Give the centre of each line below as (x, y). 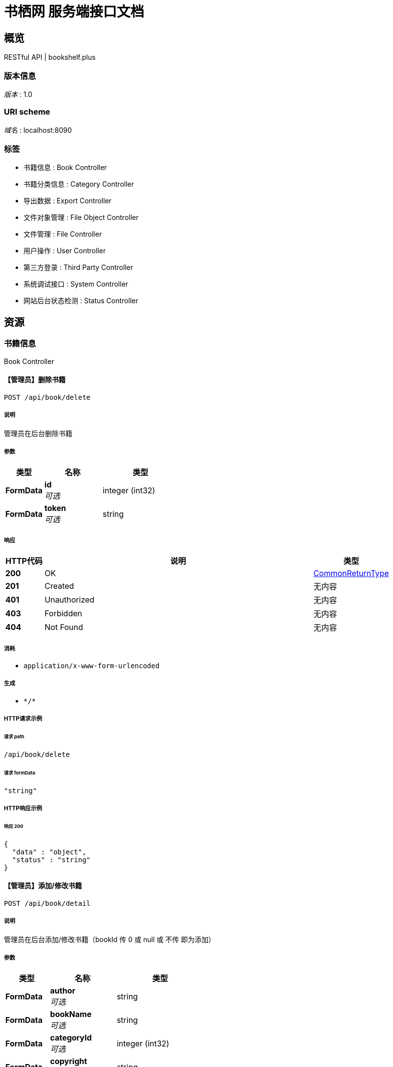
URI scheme (27, 112)
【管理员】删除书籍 (35, 380)
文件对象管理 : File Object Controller (81, 218)
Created (59, 586)
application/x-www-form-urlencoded (92, 666)
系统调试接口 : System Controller (76, 284)
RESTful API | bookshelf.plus (50, 57)
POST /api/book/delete (47, 397)
